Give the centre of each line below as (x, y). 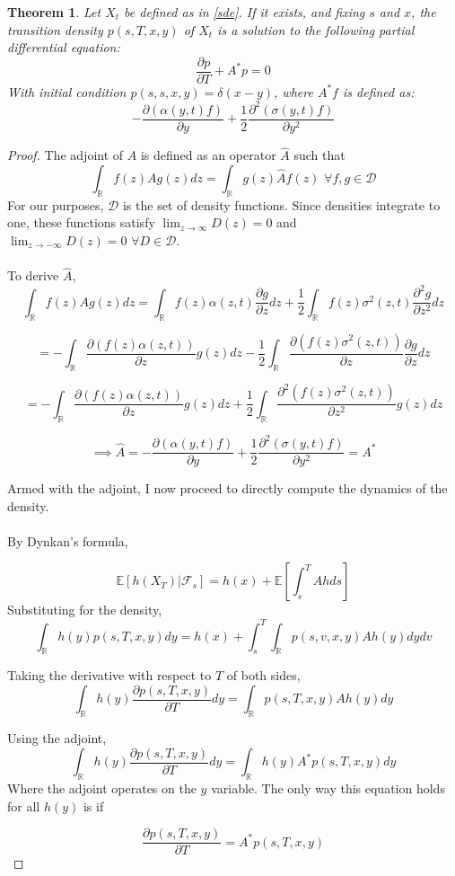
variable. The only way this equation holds (328, 788)
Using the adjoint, (57, 738)
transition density (55, 29)
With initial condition (67, 91)
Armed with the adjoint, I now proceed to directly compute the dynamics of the (227, 488)
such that (319, 155)
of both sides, (263, 675)
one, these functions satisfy (81, 222)
